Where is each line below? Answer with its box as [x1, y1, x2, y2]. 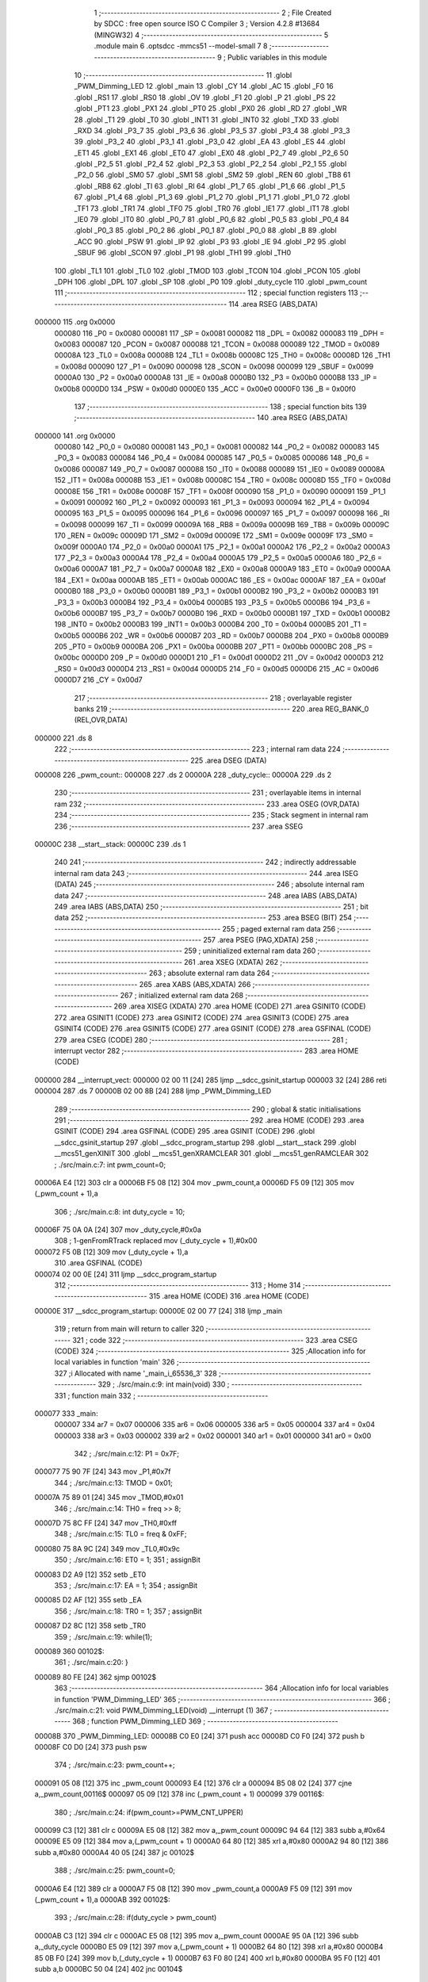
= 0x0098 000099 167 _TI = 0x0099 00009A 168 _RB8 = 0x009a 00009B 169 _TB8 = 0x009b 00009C [54, 519, 390, 529]
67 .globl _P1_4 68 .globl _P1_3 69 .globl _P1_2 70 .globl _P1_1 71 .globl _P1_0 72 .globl [74, 193, 350, 202]
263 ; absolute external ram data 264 [148, 968, 270, 978]
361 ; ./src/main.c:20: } [54, 1658, 128, 1667]
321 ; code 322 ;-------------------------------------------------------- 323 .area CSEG [72, 1335, 358, 1345]
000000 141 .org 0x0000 [34, 430, 116, 440]
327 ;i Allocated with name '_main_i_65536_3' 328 [54, 1368, 217, 1378]
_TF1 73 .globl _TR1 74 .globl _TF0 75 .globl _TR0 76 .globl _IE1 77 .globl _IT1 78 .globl [74, 203, 350, 213]
